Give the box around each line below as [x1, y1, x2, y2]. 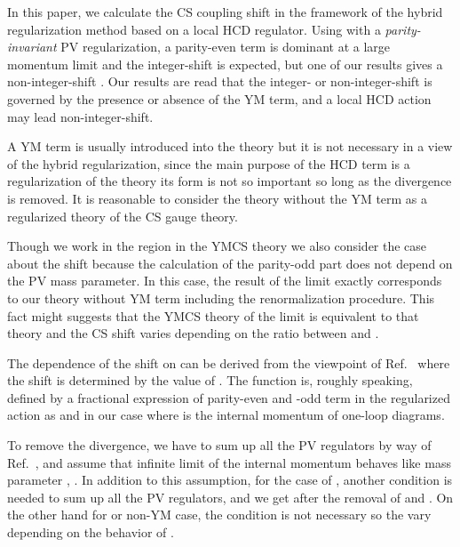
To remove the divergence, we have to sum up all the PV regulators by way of [7, 436, 432, 454]
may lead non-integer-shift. [7, 107, 154, 125]
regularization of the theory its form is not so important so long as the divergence [7, 172, 452, 190]
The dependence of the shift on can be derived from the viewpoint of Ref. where [7, 353, 450, 372]
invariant [7, 37, 57, 56]
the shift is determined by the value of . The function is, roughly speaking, [7, 371, 413, 390]
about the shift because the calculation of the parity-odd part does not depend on [7, 253, 453, 272]
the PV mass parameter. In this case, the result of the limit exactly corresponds [7, 271, 442, 290]
